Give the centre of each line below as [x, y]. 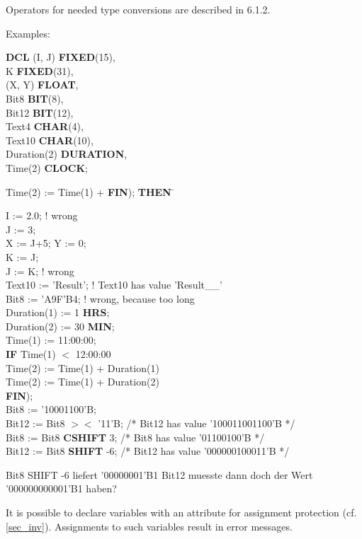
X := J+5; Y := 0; [46, 243]
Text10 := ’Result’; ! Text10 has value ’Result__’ [114, 285]
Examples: [28, 33]
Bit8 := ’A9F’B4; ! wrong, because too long [100, 298]
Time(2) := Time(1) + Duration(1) [83, 367]
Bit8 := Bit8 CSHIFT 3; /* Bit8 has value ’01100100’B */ [135, 437]
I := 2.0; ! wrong [42, 215]
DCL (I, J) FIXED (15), [61, 57]
